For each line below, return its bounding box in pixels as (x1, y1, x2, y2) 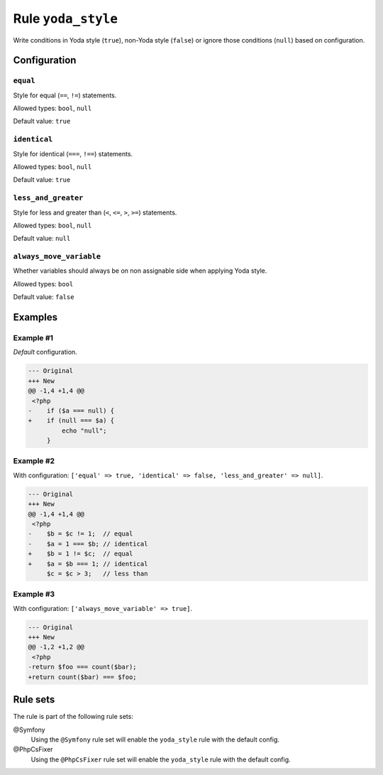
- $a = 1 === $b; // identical (28, 540, 148, 548)
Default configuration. (13, 348, 77, 357)
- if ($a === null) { (28, 406, 115, 415)
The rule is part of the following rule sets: (13, 712, 134, 721)
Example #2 (13, 456, 55, 466)
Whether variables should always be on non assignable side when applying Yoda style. (13, 266, 267, 275)
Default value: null (13, 234, 71, 243)
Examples (13, 311, 58, 323)
